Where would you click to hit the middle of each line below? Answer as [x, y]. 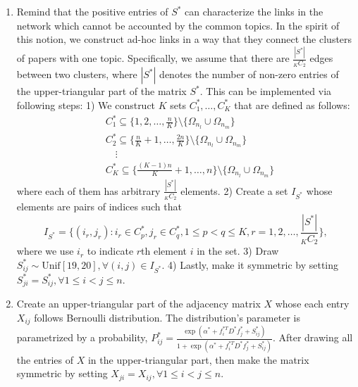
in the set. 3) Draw [238, 251]
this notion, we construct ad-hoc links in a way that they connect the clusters [184, 39]
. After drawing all [313, 337]
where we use [45, 251]
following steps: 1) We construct [86, 104]
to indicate [110, 251]
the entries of [45, 359]
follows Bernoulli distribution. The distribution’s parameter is [167, 317]
